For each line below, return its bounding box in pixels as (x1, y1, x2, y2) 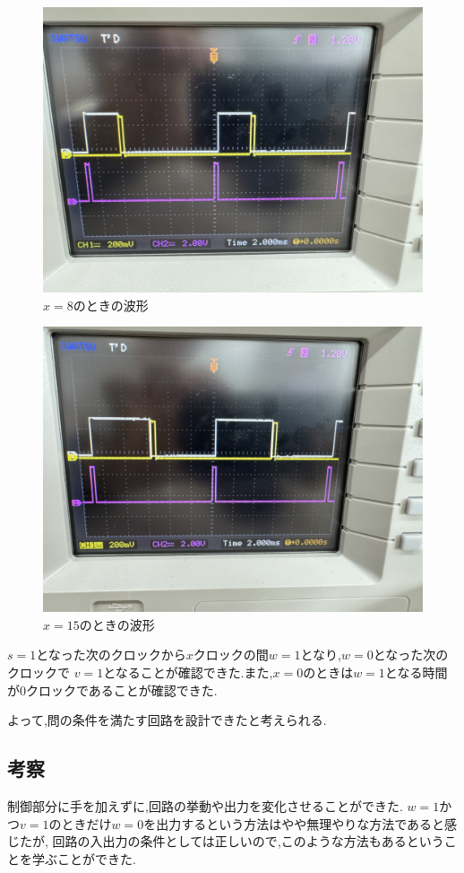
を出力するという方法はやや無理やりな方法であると (143, 814, 444, 833)
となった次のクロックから (36, 645, 186, 664)
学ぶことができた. (31, 849, 136, 868)
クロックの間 (193, 645, 269, 664)
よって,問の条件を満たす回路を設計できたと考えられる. (7, 711, 327, 729)
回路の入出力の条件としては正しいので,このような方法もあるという (52, 832, 444, 851)
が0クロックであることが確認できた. (7, 680, 218, 699)
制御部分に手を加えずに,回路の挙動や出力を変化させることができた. (7, 796, 403, 815)
